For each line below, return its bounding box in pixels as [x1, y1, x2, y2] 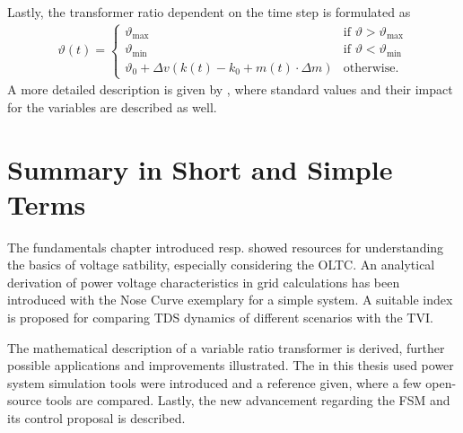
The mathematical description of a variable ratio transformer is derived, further [7, 338, 445, 357]
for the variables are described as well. [7, 97, 217, 116]
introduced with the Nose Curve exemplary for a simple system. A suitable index [7, 290, 453, 309]
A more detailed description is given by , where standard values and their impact [7, 80, 453, 99]
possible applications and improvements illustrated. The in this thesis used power [7, 356, 454, 375]
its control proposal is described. [7, 408, 186, 427]
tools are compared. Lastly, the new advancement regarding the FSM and [45, 391, 450, 410]
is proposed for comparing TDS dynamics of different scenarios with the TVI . [7, 308, 433, 326]
